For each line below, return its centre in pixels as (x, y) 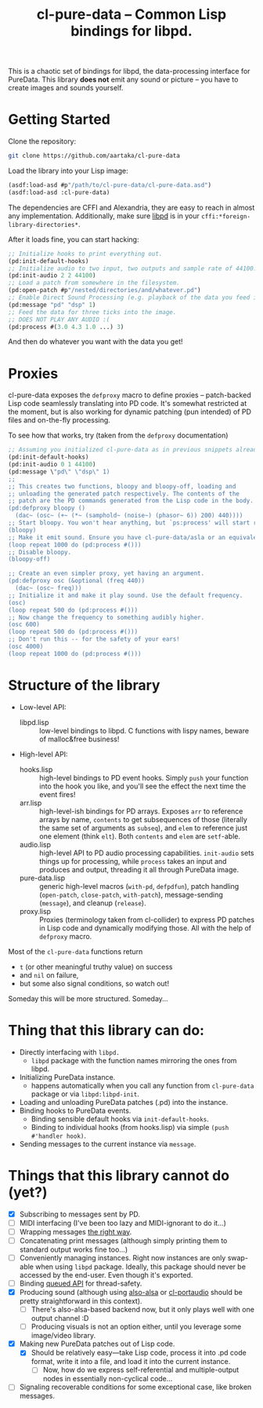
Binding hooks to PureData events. (75, 1110)
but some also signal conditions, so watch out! (94, 983)
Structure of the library (84, 686)
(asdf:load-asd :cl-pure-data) (59, 192)
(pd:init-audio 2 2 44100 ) (52, 276)
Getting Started (59, 120)
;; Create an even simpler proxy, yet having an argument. (106, 574)
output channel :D (60, 1318)
